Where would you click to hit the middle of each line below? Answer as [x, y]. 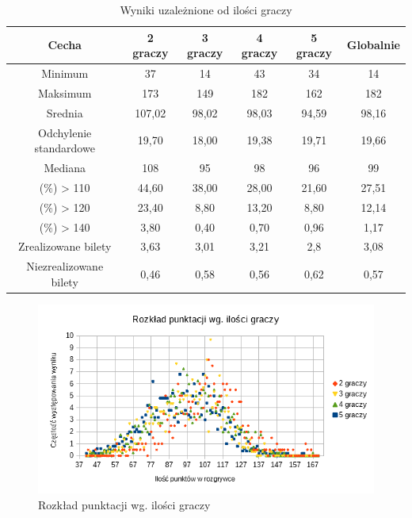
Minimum [65, 73]
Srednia [65, 112]
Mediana [65, 167]
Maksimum [65, 92]
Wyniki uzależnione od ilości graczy [206, 10]
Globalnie [373, 45]
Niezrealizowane [65, 266]
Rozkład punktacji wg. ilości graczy [124, 504]
